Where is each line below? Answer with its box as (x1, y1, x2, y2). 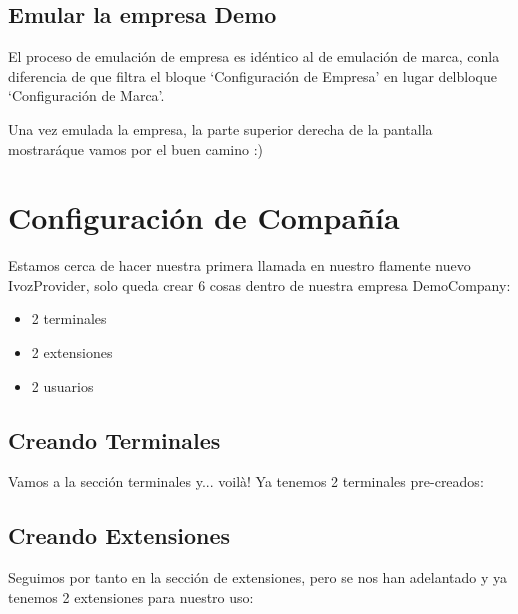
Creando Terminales (8, 424, 221, 455)
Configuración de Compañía (8, 197, 400, 238)
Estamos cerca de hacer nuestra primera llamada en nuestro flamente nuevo (8, 255, 471, 276)
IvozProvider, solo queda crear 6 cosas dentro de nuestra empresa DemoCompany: (8, 274, 511, 295)
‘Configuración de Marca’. (8, 85, 165, 106)
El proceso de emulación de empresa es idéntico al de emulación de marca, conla (8, 46, 500, 67)
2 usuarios (31, 375, 94, 396)
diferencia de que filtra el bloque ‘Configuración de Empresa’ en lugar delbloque (8, 65, 497, 86)
